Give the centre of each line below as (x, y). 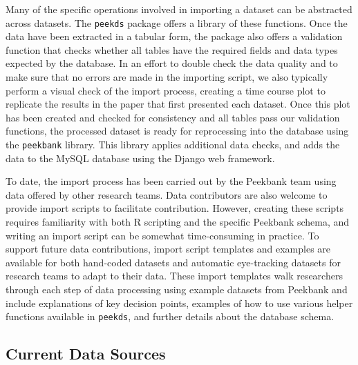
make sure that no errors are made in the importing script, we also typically (167, 77)
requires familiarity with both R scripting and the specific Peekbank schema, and (178, 222)
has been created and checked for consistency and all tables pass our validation (173, 117)
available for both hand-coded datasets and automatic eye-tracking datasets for (173, 262)
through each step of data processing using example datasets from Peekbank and (177, 289)
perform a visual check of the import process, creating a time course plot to (166, 90)
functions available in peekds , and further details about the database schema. (170, 316)
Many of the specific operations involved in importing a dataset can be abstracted (179, 9)
